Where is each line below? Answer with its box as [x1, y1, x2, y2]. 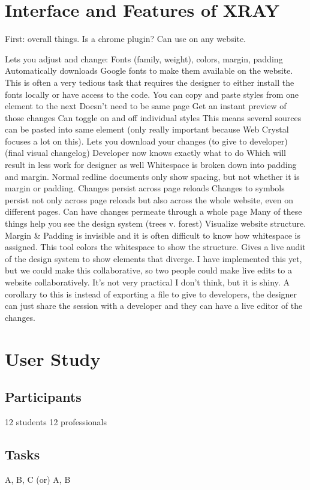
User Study [5, 346, 101, 371]
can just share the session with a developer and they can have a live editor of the [5, 299, 303, 312]
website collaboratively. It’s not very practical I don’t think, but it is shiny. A [5, 276, 290, 288]
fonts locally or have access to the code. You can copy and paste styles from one [5, 88, 299, 100]
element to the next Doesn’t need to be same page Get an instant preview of [5, 100, 287, 112]
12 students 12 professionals [5, 415, 107, 428]
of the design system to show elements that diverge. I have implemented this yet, [5, 252, 302, 264]
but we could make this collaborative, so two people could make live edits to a [5, 264, 292, 276]
